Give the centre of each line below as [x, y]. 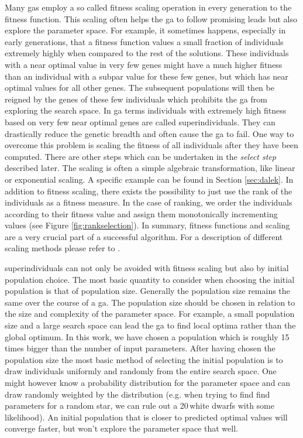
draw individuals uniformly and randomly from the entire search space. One [141, 371]
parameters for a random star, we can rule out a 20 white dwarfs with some [140, 406]
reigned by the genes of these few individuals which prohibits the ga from [136, 99]
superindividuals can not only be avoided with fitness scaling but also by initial [147, 268]
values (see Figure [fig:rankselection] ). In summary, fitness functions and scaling [147, 225]
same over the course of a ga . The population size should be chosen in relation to [150, 302]
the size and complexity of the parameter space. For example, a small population [150, 314]
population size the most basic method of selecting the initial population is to [144, 359]
